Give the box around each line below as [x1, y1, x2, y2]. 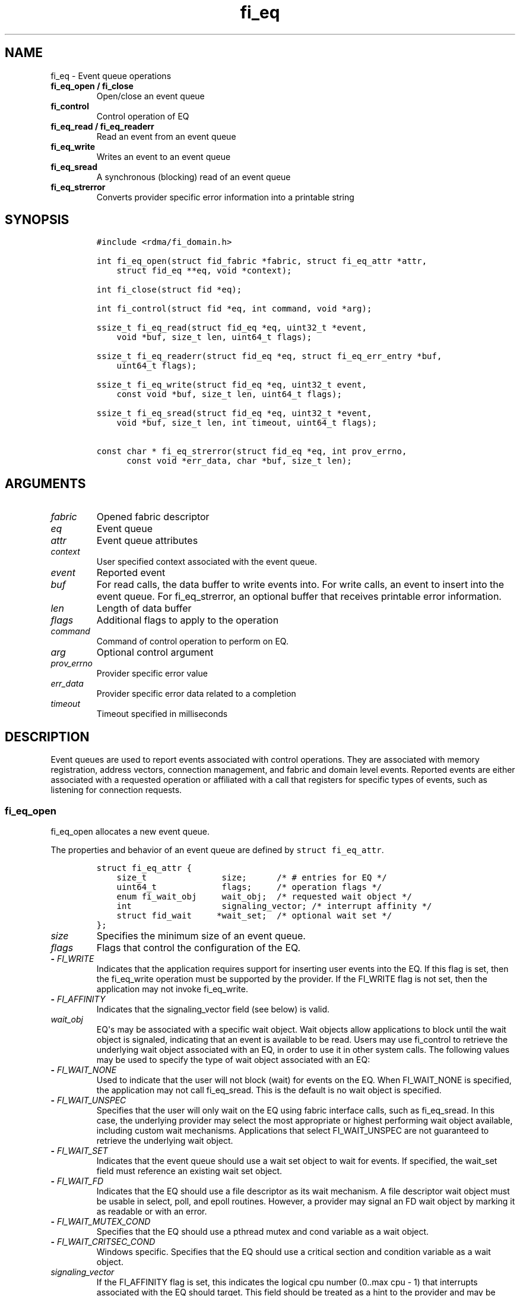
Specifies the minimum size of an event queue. [96, 929, 306, 942]
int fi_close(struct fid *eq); [96, 285, 242, 295]
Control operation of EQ [96, 111, 189, 121]
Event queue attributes [96, 534, 198, 547]
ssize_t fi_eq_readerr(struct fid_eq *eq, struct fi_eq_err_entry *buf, [96, 351, 442, 361]
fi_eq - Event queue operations [50, 70, 172, 81]
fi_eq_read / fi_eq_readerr [50, 121, 154, 131]
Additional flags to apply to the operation [96, 614, 279, 627]
